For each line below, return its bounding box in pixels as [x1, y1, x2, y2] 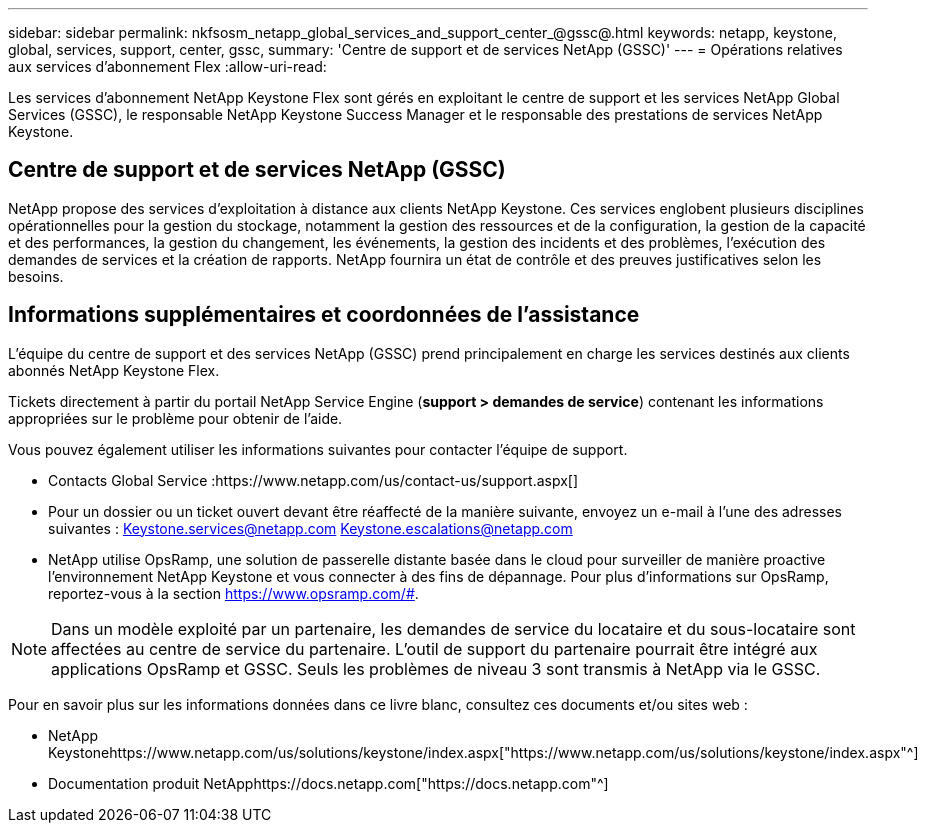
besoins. [8, 267, 64, 285]
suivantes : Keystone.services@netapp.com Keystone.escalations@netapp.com [48, 519, 573, 537]
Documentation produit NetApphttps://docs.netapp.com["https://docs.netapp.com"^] [48, 774, 609, 792]
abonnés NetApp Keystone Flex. [8, 361, 220, 379]
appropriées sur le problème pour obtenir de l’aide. [8, 409, 343, 427]
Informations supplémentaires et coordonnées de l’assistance [8, 302, 640, 328]
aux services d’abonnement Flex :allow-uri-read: [8, 58, 327, 75]
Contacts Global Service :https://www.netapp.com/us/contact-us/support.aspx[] [48, 471, 579, 489]
